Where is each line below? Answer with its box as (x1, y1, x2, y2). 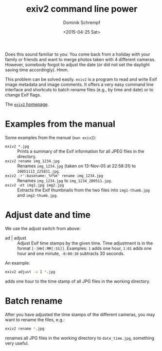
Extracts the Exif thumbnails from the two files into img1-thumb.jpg (17, 187, 150, 193)
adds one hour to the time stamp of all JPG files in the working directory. (5, 278, 151, 284)
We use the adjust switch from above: (5, 226, 81, 231)
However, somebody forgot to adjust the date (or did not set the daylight (5, 62, 150, 67)
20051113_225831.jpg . (17, 168, 60, 174)
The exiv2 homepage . (5, 101, 49, 107)
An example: (5, 260, 30, 266)
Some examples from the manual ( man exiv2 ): (5, 134, 96, 140)
